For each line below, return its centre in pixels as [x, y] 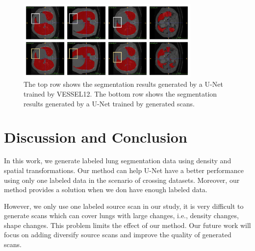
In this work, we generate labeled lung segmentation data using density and [118, 161]
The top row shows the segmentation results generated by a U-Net [123, 84]
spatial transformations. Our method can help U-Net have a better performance [124, 170]
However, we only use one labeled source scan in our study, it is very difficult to [124, 206]
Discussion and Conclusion [96, 137]
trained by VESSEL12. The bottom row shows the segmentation [120, 94]
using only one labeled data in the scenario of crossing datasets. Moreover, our [122, 180]
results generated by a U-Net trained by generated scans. [109, 103]
